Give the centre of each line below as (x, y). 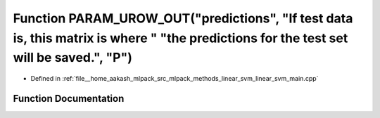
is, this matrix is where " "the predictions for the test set (180, 38)
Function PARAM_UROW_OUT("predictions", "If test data (183, 18)
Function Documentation (69, 98)
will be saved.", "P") (73, 58)
